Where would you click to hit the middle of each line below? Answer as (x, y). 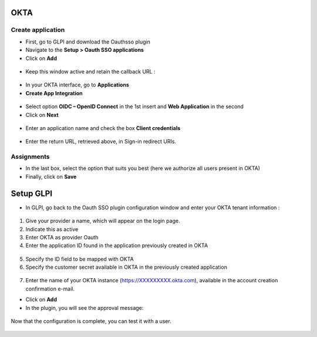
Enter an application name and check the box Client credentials (103, 128)
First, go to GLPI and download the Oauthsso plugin (88, 42)
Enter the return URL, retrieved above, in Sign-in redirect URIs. (101, 142)
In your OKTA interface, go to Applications (77, 85)
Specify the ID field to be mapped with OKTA (80, 259)
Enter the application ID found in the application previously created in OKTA (117, 246)
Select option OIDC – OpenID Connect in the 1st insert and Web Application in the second (134, 106)
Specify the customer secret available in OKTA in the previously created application (127, 267)
